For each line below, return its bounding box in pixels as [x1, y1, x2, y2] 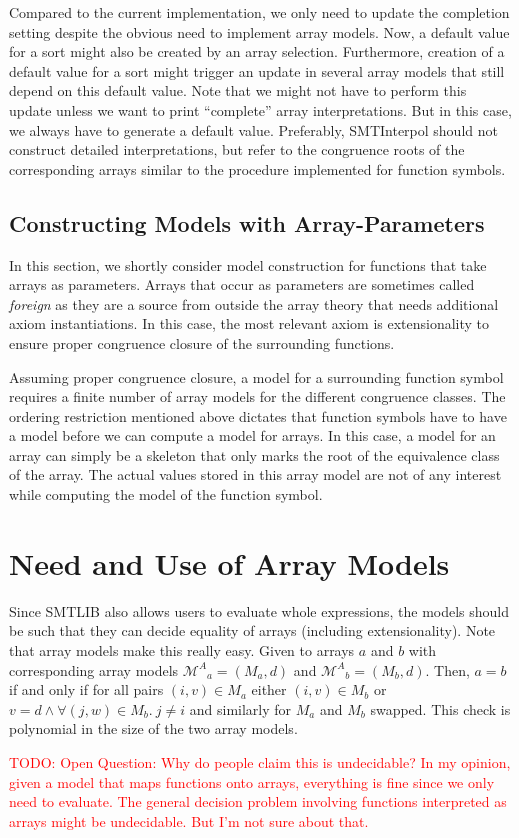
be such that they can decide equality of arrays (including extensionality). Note [9, 620, 496, 641]
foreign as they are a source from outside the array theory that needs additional [9, 293, 499, 314]
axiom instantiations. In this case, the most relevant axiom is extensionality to [9, 313, 490, 334]
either [251, 679, 287, 700]
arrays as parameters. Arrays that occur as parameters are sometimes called [9, 274, 475, 295]
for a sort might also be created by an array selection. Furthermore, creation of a [9, 41, 505, 62]
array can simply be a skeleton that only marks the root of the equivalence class [9, 444, 500, 465]
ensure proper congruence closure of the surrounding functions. [9, 332, 395, 353]
